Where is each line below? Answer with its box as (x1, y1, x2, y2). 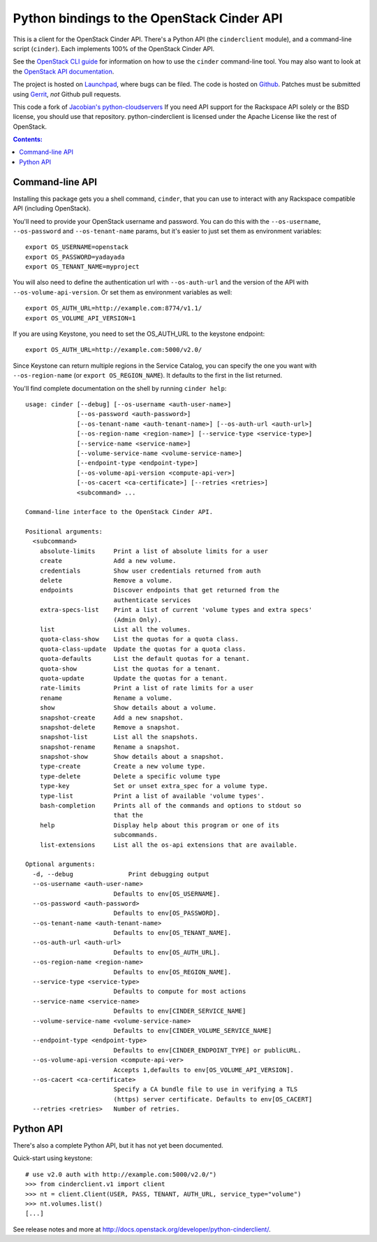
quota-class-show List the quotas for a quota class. (39, 635, 239, 643)
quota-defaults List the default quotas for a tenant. (39, 655, 251, 663)
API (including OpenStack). (13, 204, 91, 213)
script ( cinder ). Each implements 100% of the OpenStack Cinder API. (13, 44, 215, 52)
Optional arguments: (25, 860, 96, 869)
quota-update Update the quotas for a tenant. (39, 674, 228, 682)
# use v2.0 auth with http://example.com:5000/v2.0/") (25, 1170, 217, 1178)
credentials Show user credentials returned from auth (39, 566, 261, 575)
